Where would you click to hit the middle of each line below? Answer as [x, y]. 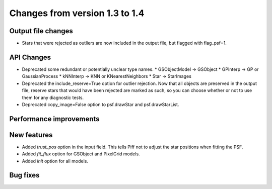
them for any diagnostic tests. [53, 98]
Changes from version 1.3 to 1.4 [77, 13]
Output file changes [41, 31]
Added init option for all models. [55, 161]
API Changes [30, 57]
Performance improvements [55, 119]
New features [31, 135]
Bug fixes [24, 175]
